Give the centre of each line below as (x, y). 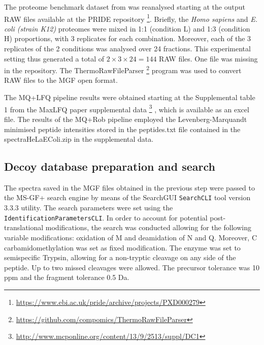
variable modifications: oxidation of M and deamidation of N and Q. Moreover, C (131, 237)
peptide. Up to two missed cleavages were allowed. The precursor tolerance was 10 (132, 267)
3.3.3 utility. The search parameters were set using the (89, 208)
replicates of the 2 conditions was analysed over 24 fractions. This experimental (127, 49)
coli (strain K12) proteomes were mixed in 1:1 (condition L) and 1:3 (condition (127, 28)
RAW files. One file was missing (208, 58)
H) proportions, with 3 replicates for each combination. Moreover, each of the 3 (128, 38)
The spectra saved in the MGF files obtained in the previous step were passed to (130, 187)
